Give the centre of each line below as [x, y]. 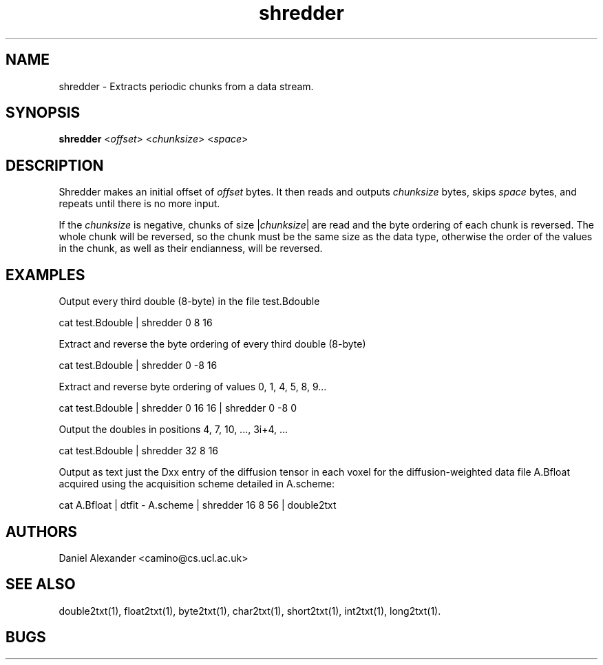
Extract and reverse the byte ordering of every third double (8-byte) [212, 344]
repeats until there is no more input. [139, 204]
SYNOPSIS [43, 113]
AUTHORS [42, 531]
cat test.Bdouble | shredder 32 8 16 [139, 451]
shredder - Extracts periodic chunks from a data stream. [186, 86]
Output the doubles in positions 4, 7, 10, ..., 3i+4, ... [173, 430]
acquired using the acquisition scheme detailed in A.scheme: [197, 484]
